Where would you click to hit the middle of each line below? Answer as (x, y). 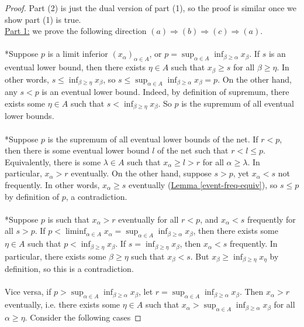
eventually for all (148, 219)
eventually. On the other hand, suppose (141, 173)
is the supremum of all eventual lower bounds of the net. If (153, 139)
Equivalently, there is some (53, 161)
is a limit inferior (78, 54)
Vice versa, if (28, 292)
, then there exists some (236, 231)
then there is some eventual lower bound (77, 150)
